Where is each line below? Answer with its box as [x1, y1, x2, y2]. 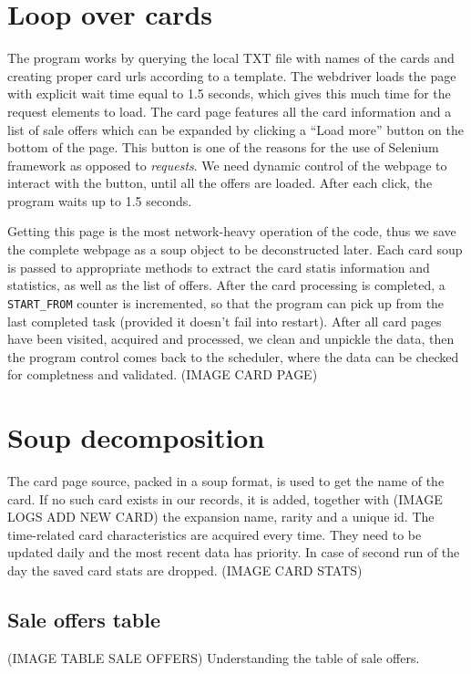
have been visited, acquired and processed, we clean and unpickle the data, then [7, 329, 455, 348]
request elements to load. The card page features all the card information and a [7, 101, 452, 120]
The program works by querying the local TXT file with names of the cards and [7, 48, 455, 67]
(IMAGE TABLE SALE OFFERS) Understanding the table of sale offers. [7, 648, 420, 667]
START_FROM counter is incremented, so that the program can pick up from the [7, 293, 445, 312]
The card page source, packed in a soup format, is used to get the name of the [7, 472, 445, 490]
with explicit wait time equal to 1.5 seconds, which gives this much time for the [7, 84, 451, 103]
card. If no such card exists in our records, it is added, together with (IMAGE [7, 489, 443, 508]
